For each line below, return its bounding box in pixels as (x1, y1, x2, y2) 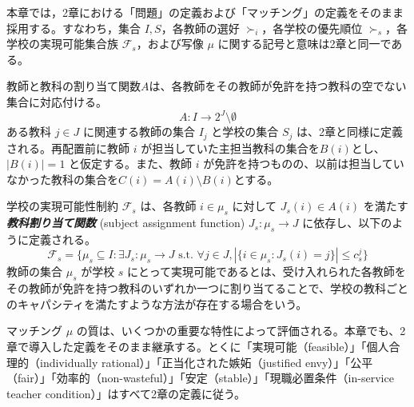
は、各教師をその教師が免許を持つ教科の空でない (149, 78, 407, 94)
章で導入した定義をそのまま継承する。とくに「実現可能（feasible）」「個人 (6, 338, 389, 355)
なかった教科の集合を (6, 170, 118, 187)
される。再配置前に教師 (6, 139, 129, 156)
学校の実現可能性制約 (6, 198, 118, 214)
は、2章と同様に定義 (297, 123, 404, 140)
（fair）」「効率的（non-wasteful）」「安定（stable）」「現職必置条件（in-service (6, 369, 394, 386)
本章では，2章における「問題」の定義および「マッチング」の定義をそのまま (6, 4, 404, 20)
